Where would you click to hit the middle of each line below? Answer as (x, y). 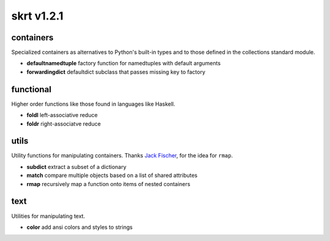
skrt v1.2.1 (37, 16)
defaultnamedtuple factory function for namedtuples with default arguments (124, 63)
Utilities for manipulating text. (48, 216)
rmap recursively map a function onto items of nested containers (108, 184)
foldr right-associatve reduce (64, 124)
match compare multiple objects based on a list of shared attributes (112, 175)
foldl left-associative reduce (62, 115)
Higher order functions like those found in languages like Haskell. (93, 104)
